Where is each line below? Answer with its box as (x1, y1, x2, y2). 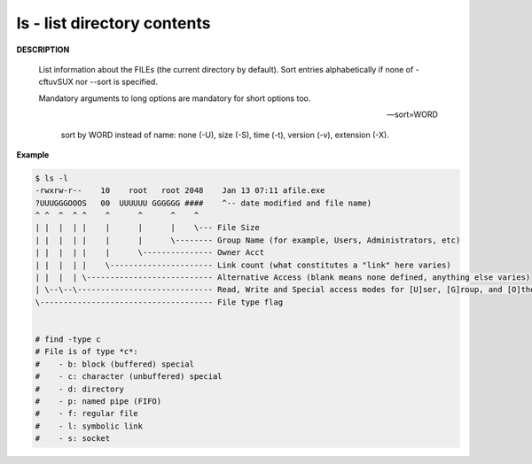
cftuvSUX (38, 76, 74, 88)
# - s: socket (35, 434, 111, 444)
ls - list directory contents (16, 13, 211, 33)
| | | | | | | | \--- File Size (35, 222, 261, 233)
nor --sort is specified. (75, 76, 159, 88)
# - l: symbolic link (35, 421, 144, 431)
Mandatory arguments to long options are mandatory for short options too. (38, 93, 311, 104)
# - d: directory (35, 383, 124, 394)
